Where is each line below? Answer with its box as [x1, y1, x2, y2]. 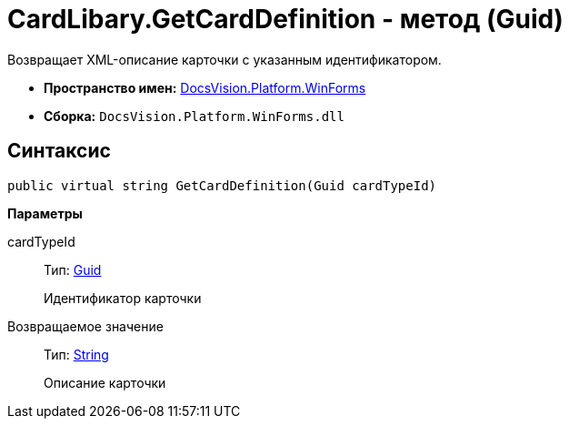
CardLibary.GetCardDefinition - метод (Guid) [7, 4, 564, 35]
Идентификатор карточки [44, 289, 202, 306]
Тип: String [44, 346, 109, 362]
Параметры [7, 205, 83, 221]
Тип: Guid [44, 261, 102, 278]
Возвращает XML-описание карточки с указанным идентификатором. [7, 51, 442, 67]
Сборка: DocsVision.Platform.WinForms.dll [44, 107, 344, 124]
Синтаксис [7, 139, 111, 163]
